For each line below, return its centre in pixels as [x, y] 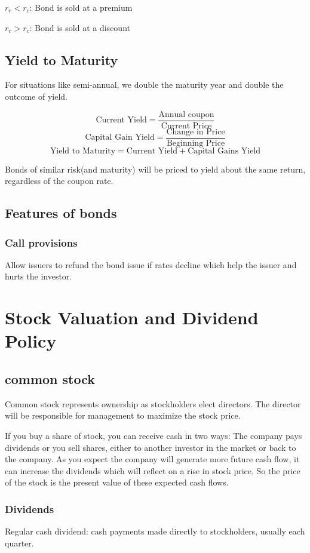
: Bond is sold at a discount [80, 27]
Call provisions [41, 242]
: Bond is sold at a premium [81, 7]
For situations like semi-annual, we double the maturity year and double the [144, 85]
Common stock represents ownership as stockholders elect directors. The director [153, 403]
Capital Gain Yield [120, 138]
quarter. [19, 543]
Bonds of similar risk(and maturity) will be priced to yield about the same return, [155, 169]
